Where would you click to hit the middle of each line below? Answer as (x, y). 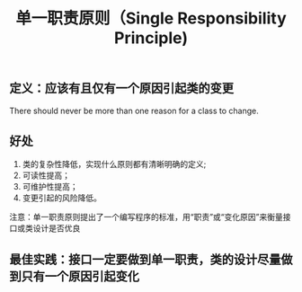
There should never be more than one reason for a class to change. (134, 111)
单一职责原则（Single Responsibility (151, 18)
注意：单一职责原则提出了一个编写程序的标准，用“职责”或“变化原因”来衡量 (146, 217)
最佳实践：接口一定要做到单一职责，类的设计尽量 (145, 259)
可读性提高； (46, 175)
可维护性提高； (50, 187)
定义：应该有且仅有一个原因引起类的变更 (121, 88)
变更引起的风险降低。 (62, 198)
